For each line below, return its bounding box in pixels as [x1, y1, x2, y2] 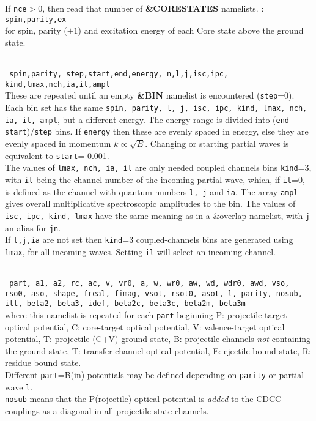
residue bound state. [5, 356, 81, 369]
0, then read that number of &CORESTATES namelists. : [38, 2, 264, 14]
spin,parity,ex [5, 15, 67, 24]
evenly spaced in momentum [5, 137, 111, 150]
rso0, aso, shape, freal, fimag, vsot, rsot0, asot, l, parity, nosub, [5, 289, 303, 298]
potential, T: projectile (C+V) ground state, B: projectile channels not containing [5, 332, 311, 345]
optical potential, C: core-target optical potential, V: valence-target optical [5, 320, 285, 333]
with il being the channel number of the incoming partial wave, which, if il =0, [5, 173, 305, 185]
